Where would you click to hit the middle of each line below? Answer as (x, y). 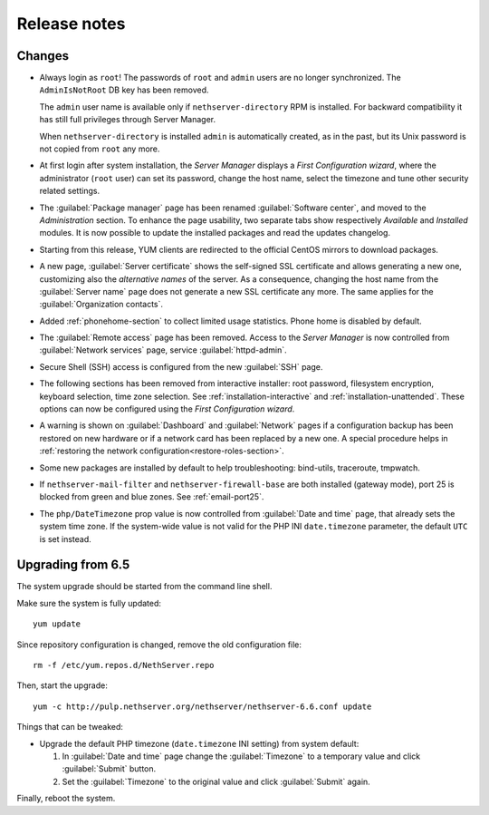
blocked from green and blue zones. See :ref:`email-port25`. (152, 497)
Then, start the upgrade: (62, 685)
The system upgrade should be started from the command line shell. (144, 587)
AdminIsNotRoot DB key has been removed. (124, 90)
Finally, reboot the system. (66, 799)
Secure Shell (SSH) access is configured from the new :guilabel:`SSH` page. (181, 366)
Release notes (71, 24)
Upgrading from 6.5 (73, 565)
